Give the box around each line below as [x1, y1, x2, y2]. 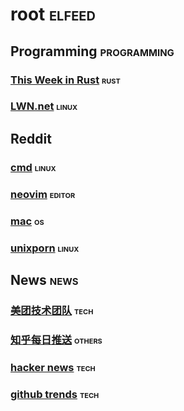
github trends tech [10, 387, 100, 401]
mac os [10, 214, 45, 228]
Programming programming [10, 43, 175, 60]
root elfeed [10, 3, 96, 26]
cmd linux [10, 160, 57, 174]
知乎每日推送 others [10, 333, 103, 347]
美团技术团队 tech [10, 303, 94, 317]
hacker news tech [10, 360, 96, 374]
